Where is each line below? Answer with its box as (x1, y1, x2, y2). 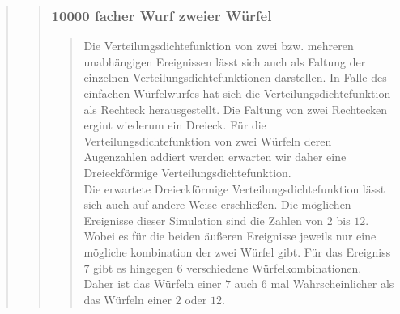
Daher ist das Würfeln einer (83, 275, 222, 292)
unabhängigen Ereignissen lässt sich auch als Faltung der (83, 53, 366, 70)
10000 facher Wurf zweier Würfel (51, 5, 272, 25)
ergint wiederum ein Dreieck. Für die (83, 117, 266, 134)
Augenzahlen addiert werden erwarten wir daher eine (83, 148, 347, 165)
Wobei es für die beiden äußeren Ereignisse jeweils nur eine (83, 227, 377, 244)
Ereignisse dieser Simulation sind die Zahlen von (83, 211, 324, 228)
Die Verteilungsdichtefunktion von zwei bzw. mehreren (83, 37, 354, 54)
